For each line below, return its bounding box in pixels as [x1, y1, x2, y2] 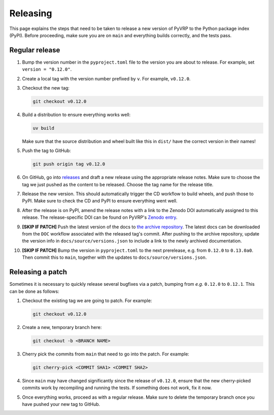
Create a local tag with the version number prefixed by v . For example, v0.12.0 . [22, 75, 191, 81]
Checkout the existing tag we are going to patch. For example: [22, 298, 152, 304]
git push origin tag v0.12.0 [32, 161, 106, 167]
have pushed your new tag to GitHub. [22, 401, 100, 407]
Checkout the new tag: [22, 85, 70, 91]
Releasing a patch [9, 268, 67, 277]
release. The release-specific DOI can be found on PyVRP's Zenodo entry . [22, 214, 178, 221]
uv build [32, 125, 55, 131]
